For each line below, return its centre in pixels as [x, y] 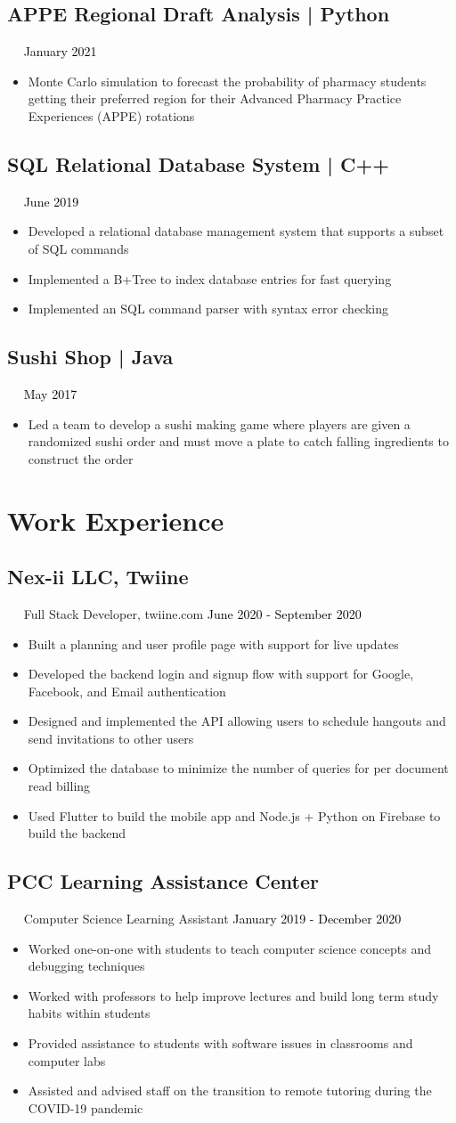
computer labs [67, 1060]
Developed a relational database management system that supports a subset [236, 231]
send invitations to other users [111, 738]
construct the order [81, 458]
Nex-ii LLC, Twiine [98, 577]
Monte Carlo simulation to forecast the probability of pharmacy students [227, 81]
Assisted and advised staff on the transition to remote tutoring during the [230, 1090]
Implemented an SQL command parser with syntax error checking [208, 309]
